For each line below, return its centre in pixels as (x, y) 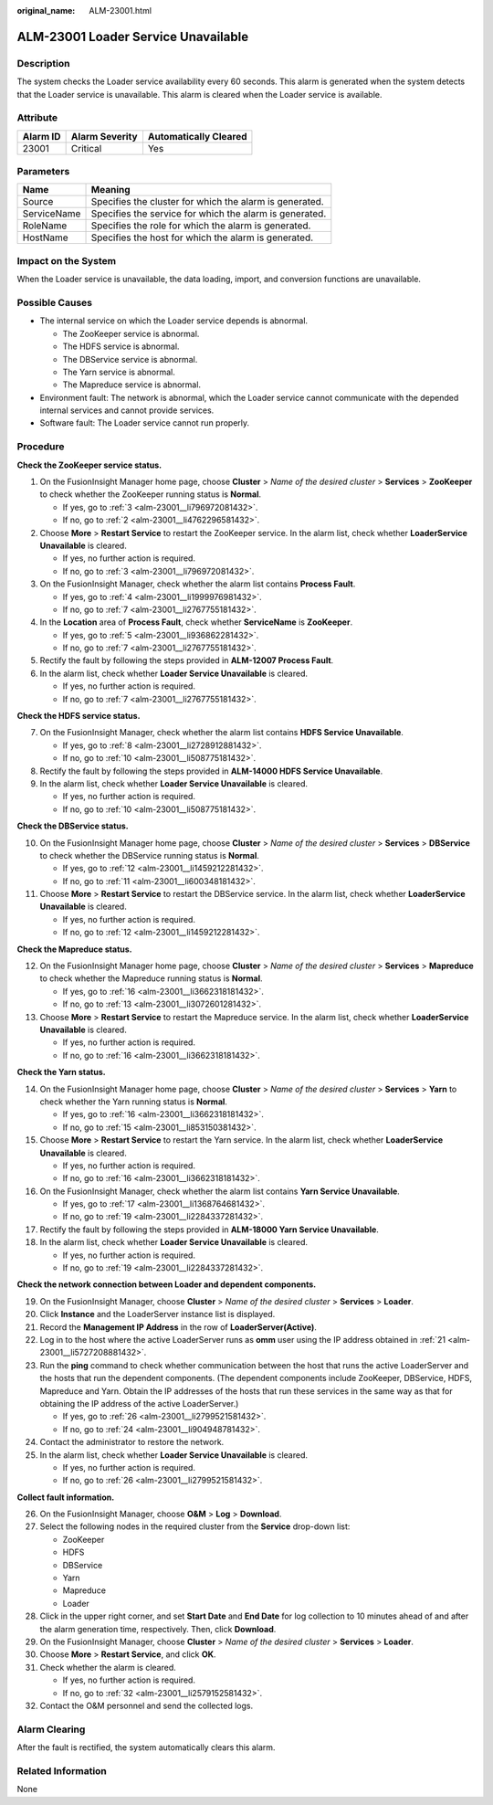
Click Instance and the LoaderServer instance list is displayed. (157, 1314)
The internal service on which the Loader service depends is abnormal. (174, 321)
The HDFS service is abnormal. (121, 346)
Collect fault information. (66, 1497)
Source (38, 202)
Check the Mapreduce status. (74, 949)
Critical (86, 148)
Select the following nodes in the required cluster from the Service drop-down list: (195, 1526)
